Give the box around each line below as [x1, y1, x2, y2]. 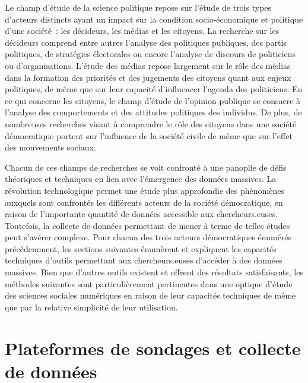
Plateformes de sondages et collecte [5, 335, 301, 360]
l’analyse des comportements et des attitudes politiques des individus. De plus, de [5, 106, 302, 118]
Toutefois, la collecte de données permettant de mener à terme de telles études [5, 219, 290, 231]
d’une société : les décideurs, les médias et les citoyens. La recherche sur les [5, 24, 280, 37]
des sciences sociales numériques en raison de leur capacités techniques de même [5, 289, 296, 302]
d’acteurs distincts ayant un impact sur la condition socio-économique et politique [5, 12, 303, 25]
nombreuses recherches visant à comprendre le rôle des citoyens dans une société [5, 117, 297, 130]
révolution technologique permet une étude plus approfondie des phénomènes [5, 184, 284, 196]
